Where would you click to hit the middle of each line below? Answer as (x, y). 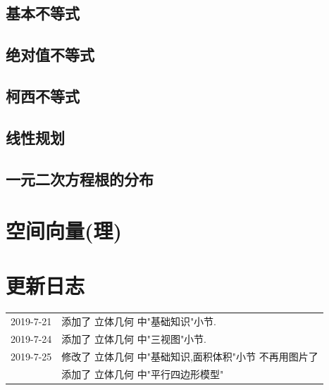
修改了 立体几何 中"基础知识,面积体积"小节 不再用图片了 (190, 356)
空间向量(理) (64, 231)
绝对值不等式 (50, 55)
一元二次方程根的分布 (80, 178)
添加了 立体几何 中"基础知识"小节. (139, 321)
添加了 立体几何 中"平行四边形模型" (143, 373)
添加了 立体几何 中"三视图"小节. (134, 339)
